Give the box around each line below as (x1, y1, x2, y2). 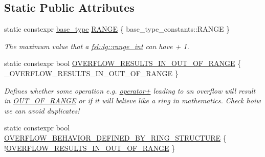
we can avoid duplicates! (4, 105, 80, 116)
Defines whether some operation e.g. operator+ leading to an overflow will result (4, 85, 256, 96)
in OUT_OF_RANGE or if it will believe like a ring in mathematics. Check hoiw (4, 95, 261, 106)
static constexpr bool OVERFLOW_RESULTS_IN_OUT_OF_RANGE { (4, 58, 241, 69)
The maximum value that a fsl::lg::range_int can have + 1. (4, 40, 189, 51)
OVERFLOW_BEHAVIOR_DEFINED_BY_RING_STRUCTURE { (4, 132, 227, 143)
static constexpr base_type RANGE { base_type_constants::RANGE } (4, 24, 230, 34)
